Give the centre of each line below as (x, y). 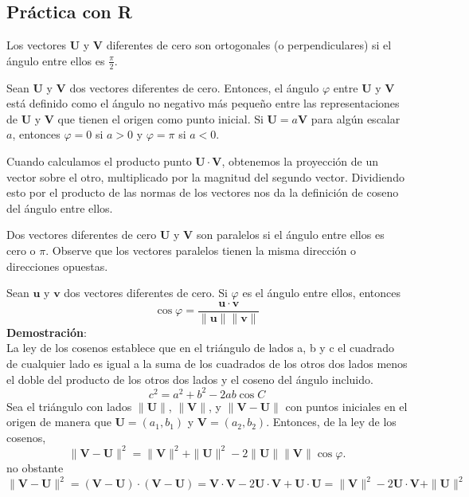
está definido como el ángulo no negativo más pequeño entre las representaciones (203, 103)
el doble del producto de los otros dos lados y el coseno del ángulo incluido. (190, 379)
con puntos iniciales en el (346, 406)
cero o (21, 250)
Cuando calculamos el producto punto (99, 161)
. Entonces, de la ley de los (331, 422)
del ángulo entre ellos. (60, 207)
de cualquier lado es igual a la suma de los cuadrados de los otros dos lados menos (207, 363)
